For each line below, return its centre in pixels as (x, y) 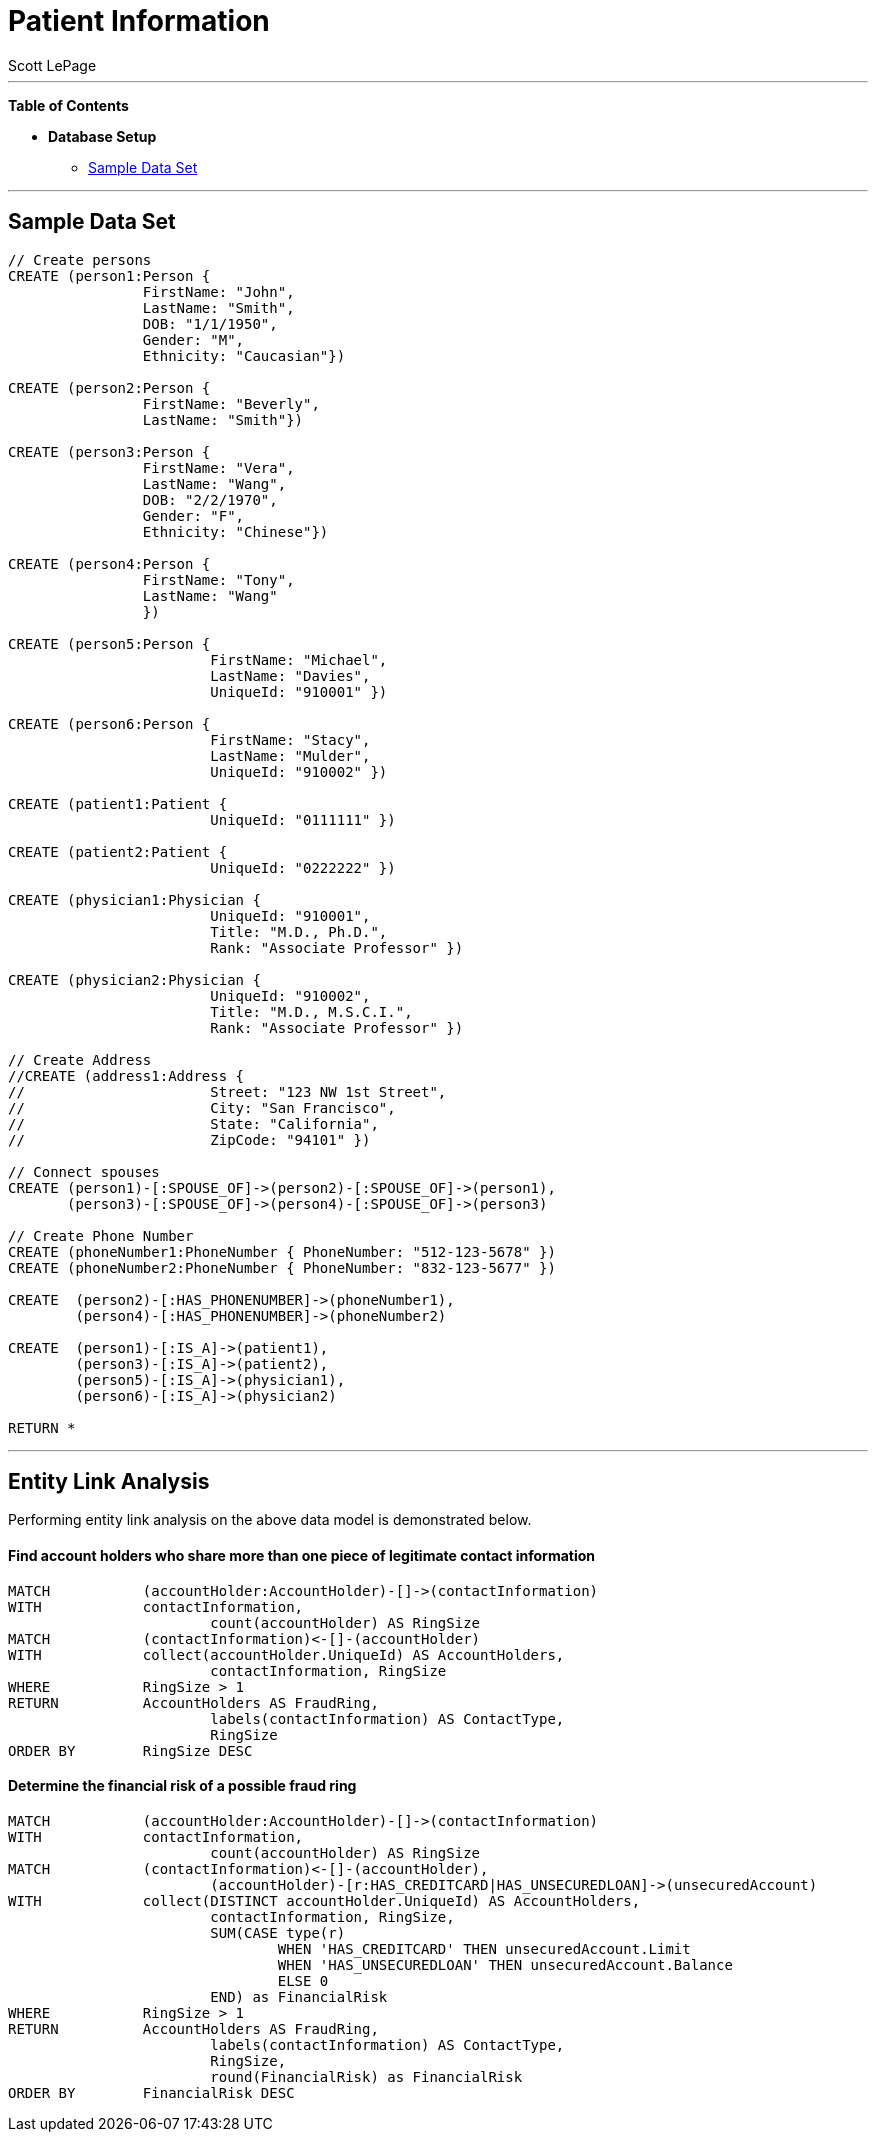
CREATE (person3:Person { (109, 451)
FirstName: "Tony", (218, 579)
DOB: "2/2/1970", (210, 499)
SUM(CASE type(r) (278, 1932)
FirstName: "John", (218, 291)
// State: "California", (193, 1123)
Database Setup (102, 136)
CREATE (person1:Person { (109, 275)
